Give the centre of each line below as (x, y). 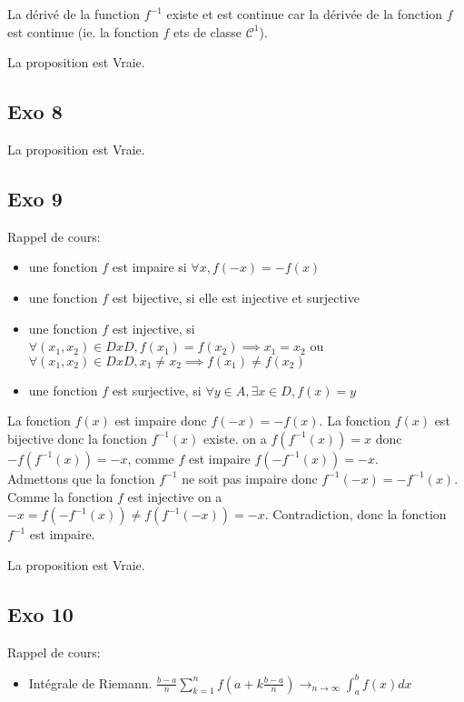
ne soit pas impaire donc (250, 478)
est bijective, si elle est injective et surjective (236, 297)
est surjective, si (157, 390)
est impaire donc (161, 421)
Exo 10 (40, 613)
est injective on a (175, 496)
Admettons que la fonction (81, 478)
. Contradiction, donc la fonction (355, 514)
